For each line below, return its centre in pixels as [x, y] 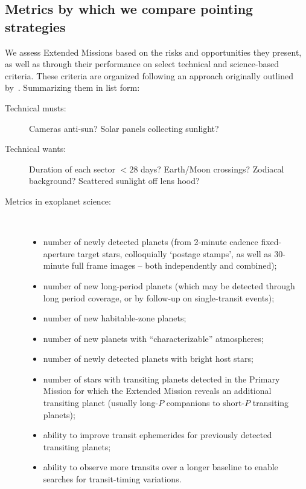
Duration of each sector [72, 169]
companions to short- [206, 403]
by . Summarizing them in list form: [72, 87]
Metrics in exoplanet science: [58, 201]
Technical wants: [36, 149]
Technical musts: [36, 107]
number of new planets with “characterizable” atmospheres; [153, 338]
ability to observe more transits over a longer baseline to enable [161, 467]
